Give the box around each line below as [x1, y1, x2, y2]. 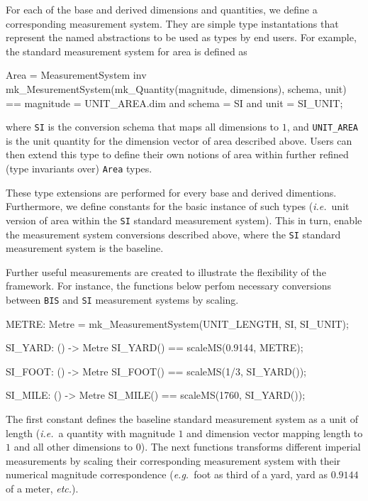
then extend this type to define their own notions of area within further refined [6, 147, 349, 162]
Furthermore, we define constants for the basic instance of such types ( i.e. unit [6, 199, 350, 214]
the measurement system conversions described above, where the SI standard [6, 226, 341, 241]
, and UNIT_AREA [286, 119, 358, 134]
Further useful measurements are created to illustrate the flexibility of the [6, 264, 326, 279]
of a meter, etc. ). [6, 480, 79, 495]
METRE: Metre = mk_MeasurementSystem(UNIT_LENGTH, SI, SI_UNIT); [6, 316, 349, 331]
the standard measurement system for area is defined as [6, 43, 247, 58]
